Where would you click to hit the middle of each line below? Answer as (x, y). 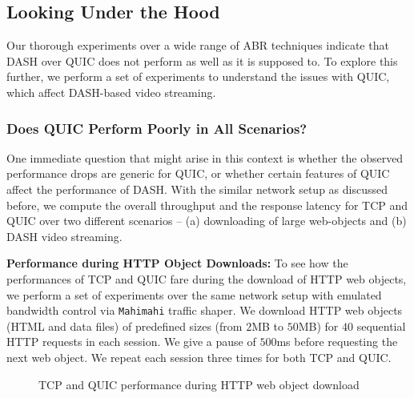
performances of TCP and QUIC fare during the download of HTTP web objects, (207, 278)
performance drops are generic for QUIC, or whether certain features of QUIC (198, 173)
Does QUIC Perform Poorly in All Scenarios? (157, 128)
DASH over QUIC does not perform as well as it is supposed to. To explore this (202, 60)
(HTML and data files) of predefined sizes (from (125, 326)
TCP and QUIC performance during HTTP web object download (199, 384)
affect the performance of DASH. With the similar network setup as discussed (197, 189)
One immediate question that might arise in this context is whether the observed (205, 157)
